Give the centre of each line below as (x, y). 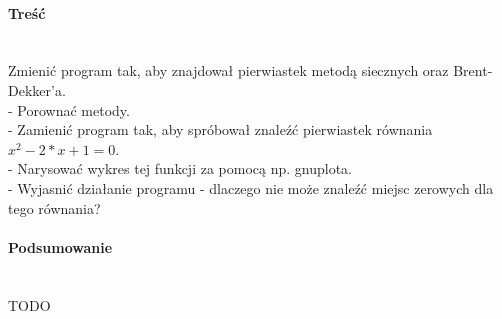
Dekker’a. (37, 89)
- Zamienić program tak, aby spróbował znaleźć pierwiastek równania (220, 129)
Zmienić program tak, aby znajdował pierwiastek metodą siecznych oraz (228, 70)
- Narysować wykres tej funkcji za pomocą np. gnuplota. (180, 168)
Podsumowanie (60, 246)
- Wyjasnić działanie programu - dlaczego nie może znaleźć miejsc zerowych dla (251, 187)
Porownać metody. (73, 109)
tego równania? (54, 207)
